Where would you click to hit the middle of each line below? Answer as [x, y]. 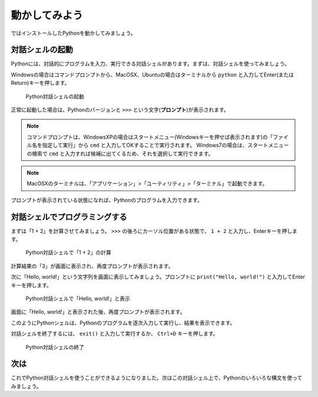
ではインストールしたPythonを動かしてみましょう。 [73, 33]
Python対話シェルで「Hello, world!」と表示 [78, 298]
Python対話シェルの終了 [55, 347]
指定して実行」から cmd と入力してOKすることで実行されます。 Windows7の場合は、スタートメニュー [165, 145]
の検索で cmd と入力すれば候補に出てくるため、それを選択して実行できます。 [120, 153]
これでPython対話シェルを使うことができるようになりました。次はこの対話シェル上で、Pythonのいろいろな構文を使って [157, 378]
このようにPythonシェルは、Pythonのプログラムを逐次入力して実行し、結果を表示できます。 [123, 323]
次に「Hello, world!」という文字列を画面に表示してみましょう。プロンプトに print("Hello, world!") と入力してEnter [158, 277]
